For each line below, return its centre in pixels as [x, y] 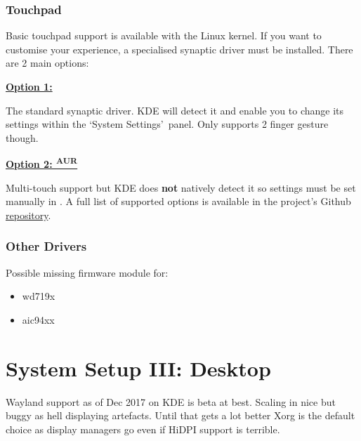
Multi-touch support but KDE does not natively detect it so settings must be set [181, 187]
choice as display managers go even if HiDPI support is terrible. [143, 429]
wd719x [39, 296]
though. [22, 137]
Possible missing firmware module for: [87, 272]
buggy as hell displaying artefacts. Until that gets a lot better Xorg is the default [180, 415]
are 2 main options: [47, 63]
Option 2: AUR [42, 163]
